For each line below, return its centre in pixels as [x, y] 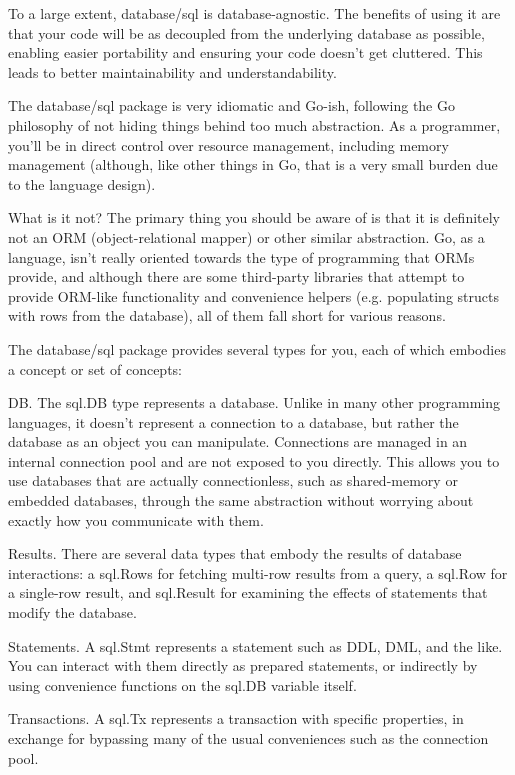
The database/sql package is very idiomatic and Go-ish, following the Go [231, 105]
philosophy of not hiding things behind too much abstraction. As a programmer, [254, 124]
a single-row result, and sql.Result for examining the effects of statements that [248, 592]
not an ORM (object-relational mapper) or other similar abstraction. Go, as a [246, 236]
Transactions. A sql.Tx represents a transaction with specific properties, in [236, 718]
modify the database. [72, 612]
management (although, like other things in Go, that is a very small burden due [253, 164]
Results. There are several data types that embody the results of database [235, 553]
